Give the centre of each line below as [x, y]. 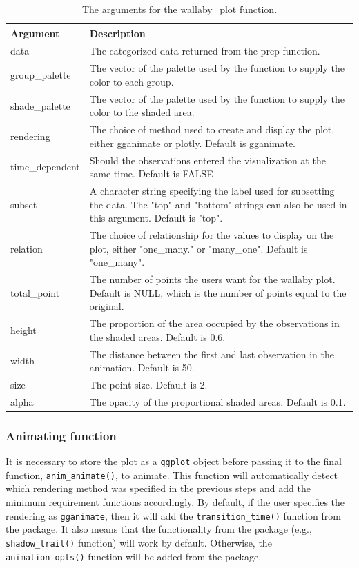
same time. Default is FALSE [151, 174]
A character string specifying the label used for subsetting [212, 191]
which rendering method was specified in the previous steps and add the [158, 488]
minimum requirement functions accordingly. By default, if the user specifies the [175, 502]
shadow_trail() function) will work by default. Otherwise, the [139, 542]
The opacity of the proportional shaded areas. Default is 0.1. [217, 401]
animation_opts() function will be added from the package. [134, 556]
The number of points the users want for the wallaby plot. [212, 279]
